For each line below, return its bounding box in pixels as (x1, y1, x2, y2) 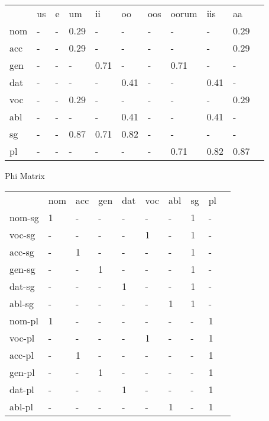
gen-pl (9, 365, 35, 379)
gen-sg (9, 261, 35, 276)
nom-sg (9, 210, 39, 224)
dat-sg (9, 279, 35, 293)
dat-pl (9, 382, 34, 396)
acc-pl (9, 347, 34, 362)
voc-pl (9, 330, 35, 345)
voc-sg (9, 227, 35, 241)
